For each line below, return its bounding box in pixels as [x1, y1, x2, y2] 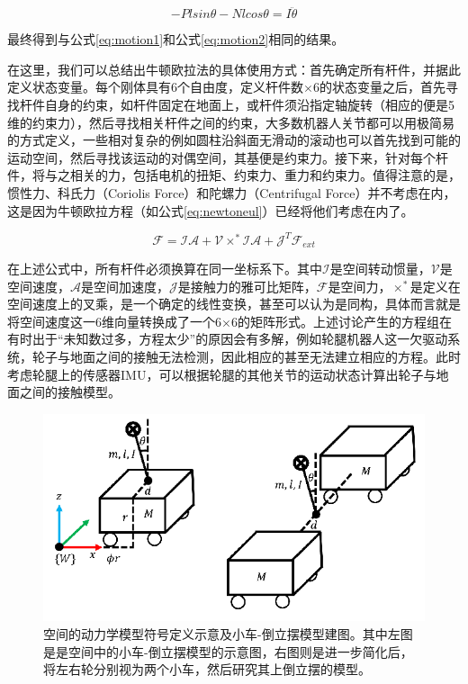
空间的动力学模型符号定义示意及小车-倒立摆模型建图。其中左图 [43, 625, 413, 643]
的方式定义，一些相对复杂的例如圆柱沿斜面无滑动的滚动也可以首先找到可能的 [7, 130, 461, 149]
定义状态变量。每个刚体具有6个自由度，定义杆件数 [7, 77, 303, 96]
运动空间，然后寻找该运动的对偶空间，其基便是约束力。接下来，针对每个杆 [7, 148, 448, 166]
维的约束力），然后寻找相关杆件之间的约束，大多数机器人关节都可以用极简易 [7, 112, 454, 131]
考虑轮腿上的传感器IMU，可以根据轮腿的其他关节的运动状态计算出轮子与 [7, 364, 436, 383]
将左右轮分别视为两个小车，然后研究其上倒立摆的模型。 [43, 660, 371, 679]
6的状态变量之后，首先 [312, 77, 445, 96]
